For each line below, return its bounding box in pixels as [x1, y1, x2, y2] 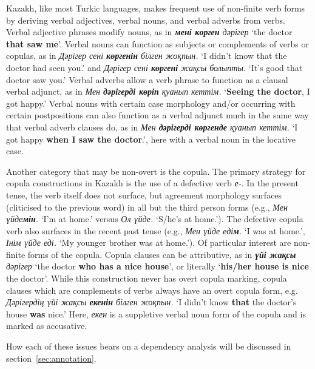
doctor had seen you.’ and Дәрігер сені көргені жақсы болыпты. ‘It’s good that [6, 61, 303, 73]
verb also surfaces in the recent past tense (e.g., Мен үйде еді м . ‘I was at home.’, [6, 224, 305, 237]
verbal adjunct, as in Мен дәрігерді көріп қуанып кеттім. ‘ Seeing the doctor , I [6, 85, 310, 98]
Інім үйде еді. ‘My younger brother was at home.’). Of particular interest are [6, 236, 291, 249]
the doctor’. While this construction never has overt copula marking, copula [6, 272, 287, 285]
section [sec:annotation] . [6, 351, 97, 364]
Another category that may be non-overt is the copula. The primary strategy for [6, 164, 306, 177]
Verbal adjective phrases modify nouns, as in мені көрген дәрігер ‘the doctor [6, 25, 293, 38]
